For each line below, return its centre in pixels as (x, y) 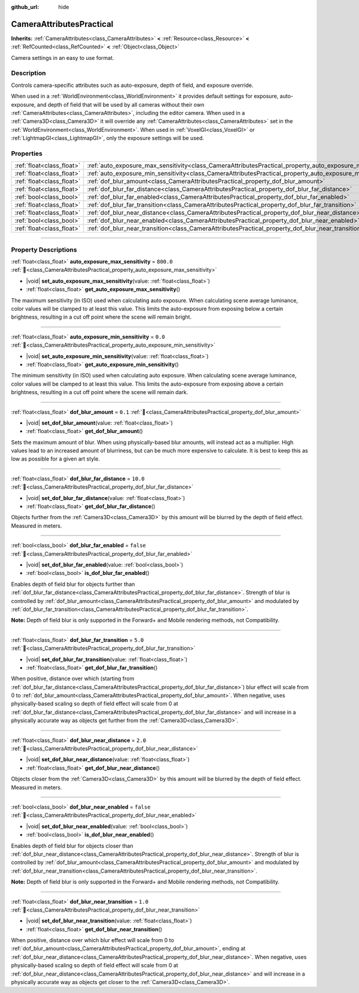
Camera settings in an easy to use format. (63, 57)
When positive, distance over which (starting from (73, 679)
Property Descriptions (44, 250)
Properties (27, 153)
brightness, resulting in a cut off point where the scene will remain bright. (101, 317)
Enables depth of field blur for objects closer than (72, 846)
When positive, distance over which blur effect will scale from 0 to (93, 940)
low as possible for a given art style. (56, 459)
